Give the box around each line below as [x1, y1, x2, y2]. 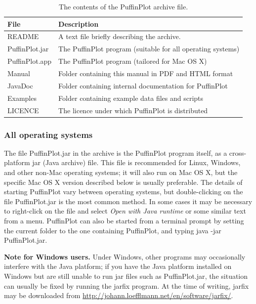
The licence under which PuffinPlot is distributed [58, 105, 208, 115]
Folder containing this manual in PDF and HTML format [58, 68, 233, 78]
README [7, 31, 39, 42]
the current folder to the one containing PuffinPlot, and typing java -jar [4, 225, 221, 235]
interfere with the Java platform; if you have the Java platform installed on [4, 261, 232, 271]
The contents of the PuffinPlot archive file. [59, 1, 188, 11]
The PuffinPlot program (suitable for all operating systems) [58, 43, 240, 54]
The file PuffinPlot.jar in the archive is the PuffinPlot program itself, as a [4, 147, 227, 158]
